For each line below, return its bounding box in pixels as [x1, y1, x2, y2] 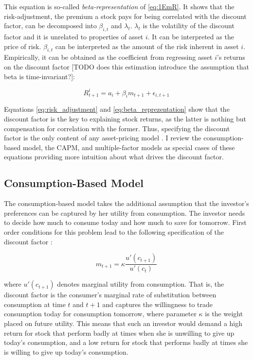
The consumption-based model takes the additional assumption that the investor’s [4, 198, 249, 208]
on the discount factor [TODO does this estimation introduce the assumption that [4, 61, 249, 71]
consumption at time [4, 299, 66, 309]
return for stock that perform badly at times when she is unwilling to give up [4, 327, 235, 338]
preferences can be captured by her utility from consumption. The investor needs [4, 207, 245, 218]
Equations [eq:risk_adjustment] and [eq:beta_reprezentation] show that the [4, 104, 230, 114]
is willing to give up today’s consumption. [4, 346, 128, 357]
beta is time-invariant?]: [4, 71, 75, 81]
